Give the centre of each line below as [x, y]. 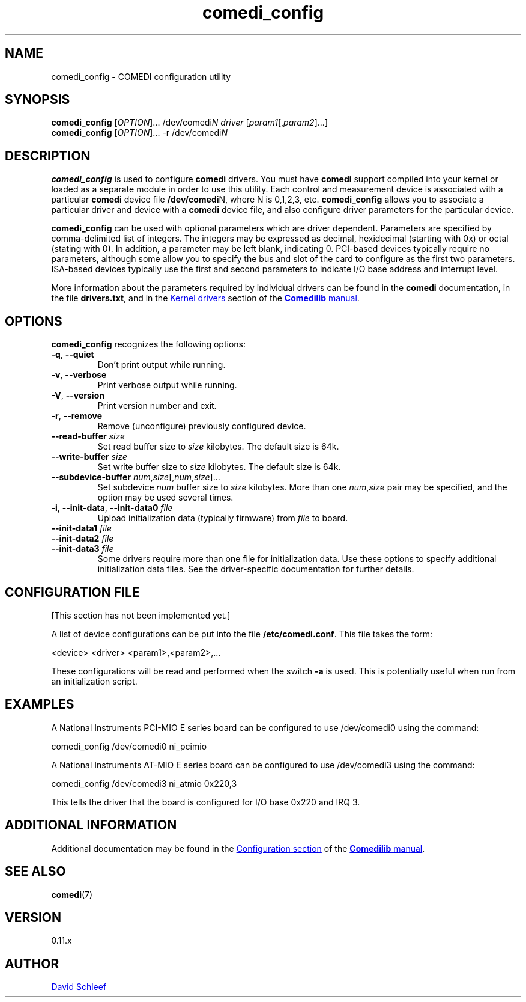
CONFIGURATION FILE [72, 592]
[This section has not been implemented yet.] [141, 615]
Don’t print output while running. [162, 365]
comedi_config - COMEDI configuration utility [141, 76]
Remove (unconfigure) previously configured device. [202, 426]
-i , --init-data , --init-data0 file [112, 508]
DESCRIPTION [48, 156]
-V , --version [78, 396]
